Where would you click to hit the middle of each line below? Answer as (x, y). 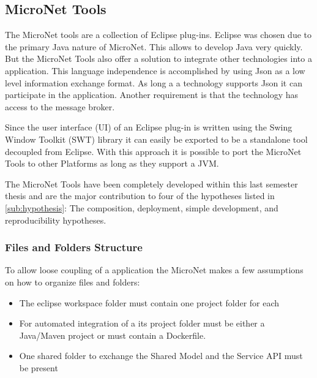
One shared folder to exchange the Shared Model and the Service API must (161, 356)
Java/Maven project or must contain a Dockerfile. (113, 335)
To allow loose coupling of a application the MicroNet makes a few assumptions (154, 270)
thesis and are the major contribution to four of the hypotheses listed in (140, 196)
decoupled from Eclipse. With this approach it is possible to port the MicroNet (153, 151)
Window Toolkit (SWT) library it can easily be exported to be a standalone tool (156, 139)
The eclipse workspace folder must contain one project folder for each (149, 302)
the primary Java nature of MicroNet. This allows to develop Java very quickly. (154, 46)
